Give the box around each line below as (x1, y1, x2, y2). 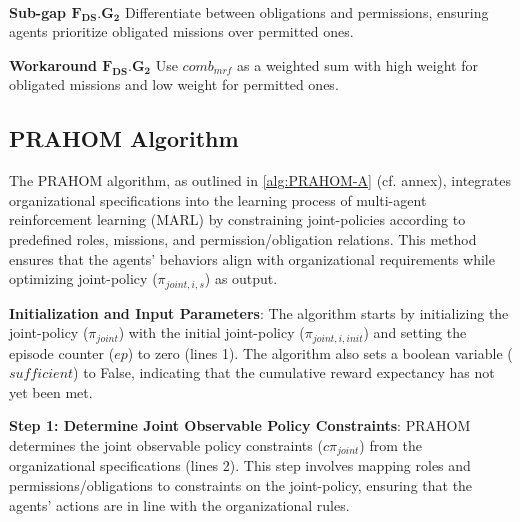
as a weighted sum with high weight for (237, 54, 478, 75)
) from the (359, 435, 422, 456)
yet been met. (9, 381, 93, 402)
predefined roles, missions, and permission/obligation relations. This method (9, 228, 477, 249)
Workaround (9, 54, 97, 75)
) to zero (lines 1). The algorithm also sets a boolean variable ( (127, 342, 513, 363)
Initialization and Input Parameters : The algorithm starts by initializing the (9, 302, 509, 323)
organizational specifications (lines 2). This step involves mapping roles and (9, 455, 471, 476)
